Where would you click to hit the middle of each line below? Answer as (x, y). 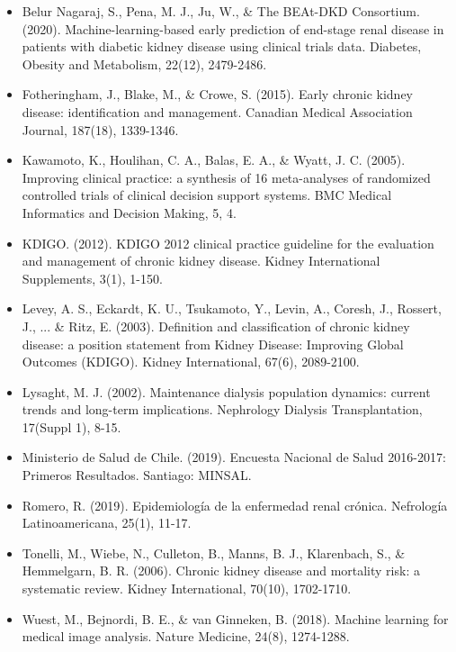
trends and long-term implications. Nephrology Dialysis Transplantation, (222, 409)
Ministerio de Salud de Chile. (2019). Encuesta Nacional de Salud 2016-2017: (234, 457)
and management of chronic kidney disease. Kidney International (201, 261)
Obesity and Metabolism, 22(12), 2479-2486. (144, 63)
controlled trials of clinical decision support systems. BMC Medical (207, 195)
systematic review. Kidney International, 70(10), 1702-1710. (187, 589)
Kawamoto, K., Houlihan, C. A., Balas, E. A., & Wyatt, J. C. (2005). (214, 160)
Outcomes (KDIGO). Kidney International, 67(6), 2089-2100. (191, 362)
